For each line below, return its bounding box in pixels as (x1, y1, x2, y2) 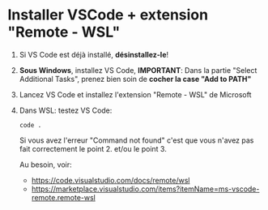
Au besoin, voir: (19, 160, 72, 169)
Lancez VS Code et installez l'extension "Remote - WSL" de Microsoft (19, 89, 252, 99)
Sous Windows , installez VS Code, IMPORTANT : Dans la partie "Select (19, 65, 257, 75)
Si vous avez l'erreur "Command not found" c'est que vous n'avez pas (19, 135, 254, 145)
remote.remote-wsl (31, 192, 96, 202)
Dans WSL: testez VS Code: (19, 105, 113, 115)
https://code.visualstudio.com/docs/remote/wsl (31, 175, 190, 185)
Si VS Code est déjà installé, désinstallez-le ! (19, 49, 169, 59)
